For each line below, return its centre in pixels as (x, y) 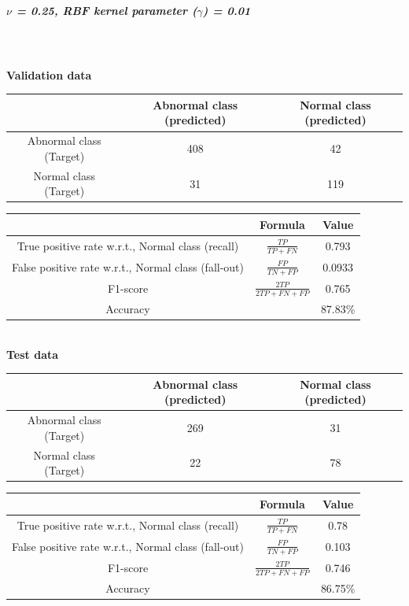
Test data (33, 354)
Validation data (49, 74)
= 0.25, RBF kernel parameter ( (107, 10)
